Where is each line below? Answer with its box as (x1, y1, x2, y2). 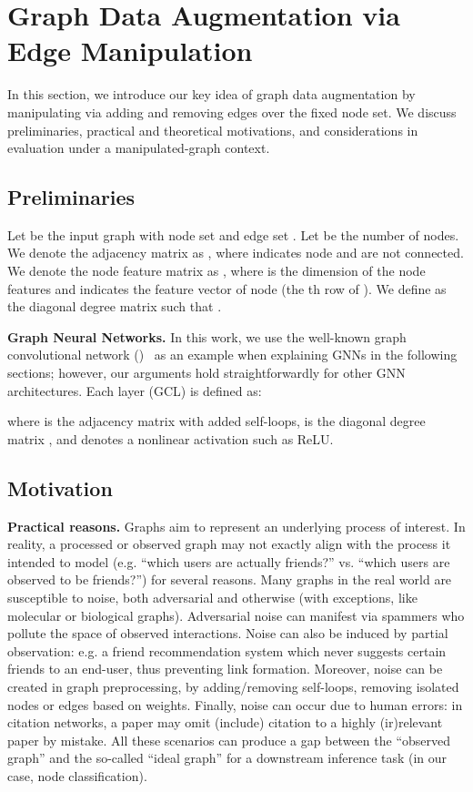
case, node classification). (7, 766, 147, 785)
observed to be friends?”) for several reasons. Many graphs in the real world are (7, 570, 452, 589)
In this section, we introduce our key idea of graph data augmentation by (7, 85, 416, 104)
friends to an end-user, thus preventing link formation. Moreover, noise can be (7, 659, 443, 678)
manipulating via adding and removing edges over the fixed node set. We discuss (7, 102, 457, 121)
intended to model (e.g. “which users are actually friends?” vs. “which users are (7, 552, 450, 571)
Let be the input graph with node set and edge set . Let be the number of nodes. (7, 225, 459, 244)
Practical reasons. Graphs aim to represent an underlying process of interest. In (7, 516, 466, 535)
